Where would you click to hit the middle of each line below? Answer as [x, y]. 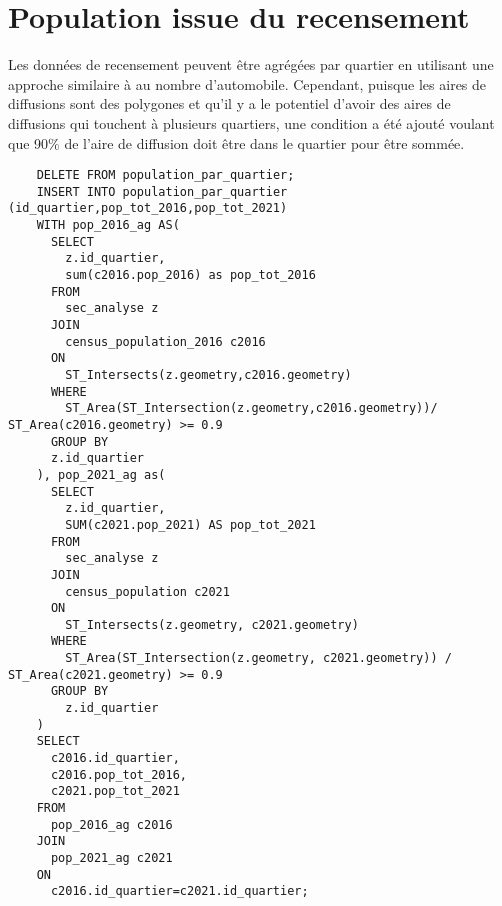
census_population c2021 [147, 591]
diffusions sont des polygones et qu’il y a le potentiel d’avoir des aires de [229, 103]
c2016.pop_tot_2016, [118, 774]
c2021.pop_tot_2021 [115, 791]
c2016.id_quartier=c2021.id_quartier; [179, 891]
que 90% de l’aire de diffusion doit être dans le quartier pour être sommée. [236, 142]
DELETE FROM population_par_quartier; [165, 175]
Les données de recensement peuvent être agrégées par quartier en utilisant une [251, 64]
